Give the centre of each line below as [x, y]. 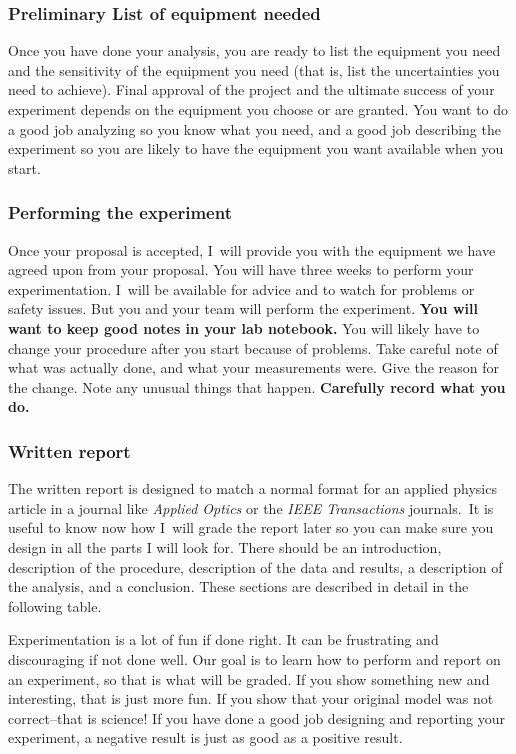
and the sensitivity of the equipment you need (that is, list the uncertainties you [254, 69]
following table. [55, 605]
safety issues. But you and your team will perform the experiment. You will [243, 308]
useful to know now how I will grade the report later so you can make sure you [251, 527]
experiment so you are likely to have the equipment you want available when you [256, 148]
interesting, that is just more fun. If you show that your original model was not [251, 698]
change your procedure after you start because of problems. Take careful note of [253, 347]
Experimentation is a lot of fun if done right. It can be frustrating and [223, 639]
